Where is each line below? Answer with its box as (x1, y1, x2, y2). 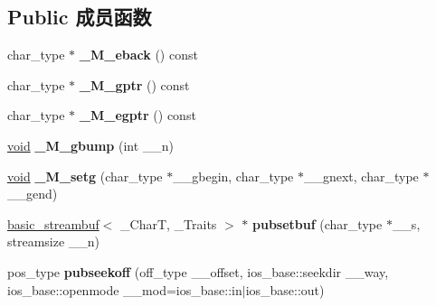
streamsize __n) (7, 232, 100, 251)
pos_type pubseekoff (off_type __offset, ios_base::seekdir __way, (7, 262, 389, 281)
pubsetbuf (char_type (252, 214, 383, 233)
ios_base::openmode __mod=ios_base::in (7, 280, 242, 299)
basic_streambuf (7, 214, 100, 233)
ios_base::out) (245, 280, 325, 299)
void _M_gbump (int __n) (7, 135, 175, 154)
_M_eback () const (79, 45, 198, 64)
